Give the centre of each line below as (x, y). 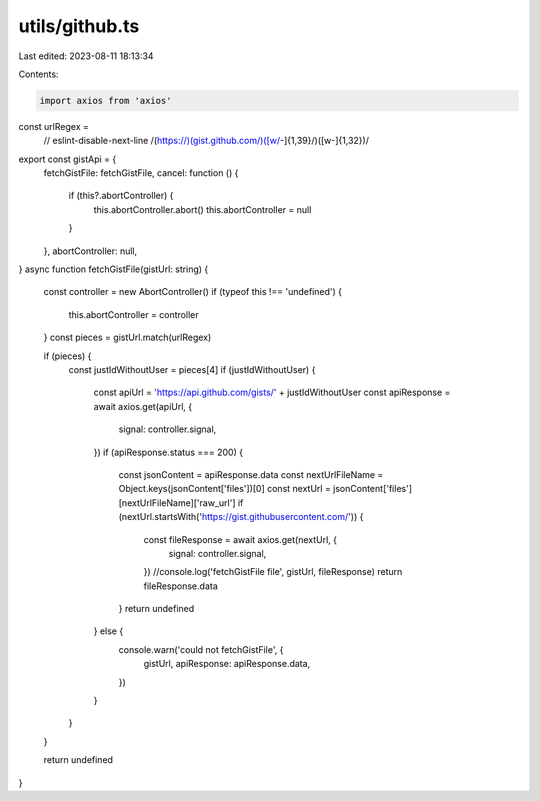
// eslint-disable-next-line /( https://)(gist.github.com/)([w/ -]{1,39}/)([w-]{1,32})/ (206, 141)
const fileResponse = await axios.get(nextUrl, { (240, 539)
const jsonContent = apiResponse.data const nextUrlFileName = (251, 474)
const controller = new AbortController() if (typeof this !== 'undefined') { (193, 292)
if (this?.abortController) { (121, 196)
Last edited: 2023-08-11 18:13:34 (86, 56)
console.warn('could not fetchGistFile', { (201, 649)
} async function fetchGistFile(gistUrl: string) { (113, 269)
